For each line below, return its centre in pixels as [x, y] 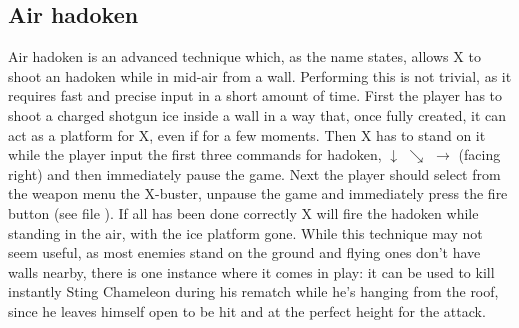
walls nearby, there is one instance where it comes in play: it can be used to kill [251, 271]
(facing [479, 154]
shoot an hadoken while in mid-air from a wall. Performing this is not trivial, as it [260, 75]
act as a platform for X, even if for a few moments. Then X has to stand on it [247, 134]
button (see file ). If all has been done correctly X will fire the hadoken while [243, 212]
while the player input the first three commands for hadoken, [195, 154]
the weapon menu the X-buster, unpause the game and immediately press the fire [258, 193]
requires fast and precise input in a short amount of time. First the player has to [255, 95]
